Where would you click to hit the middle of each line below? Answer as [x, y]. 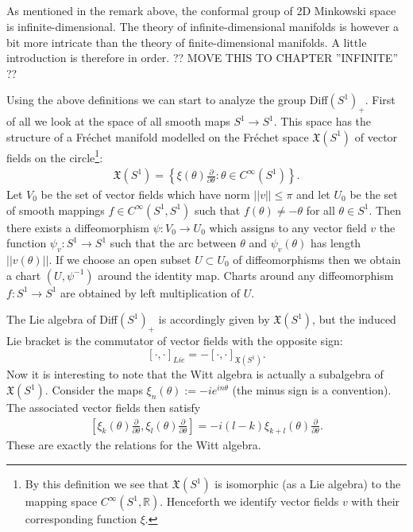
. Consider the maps [94, 390]
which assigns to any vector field [288, 227]
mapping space [61, 501]
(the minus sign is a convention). [312, 390]
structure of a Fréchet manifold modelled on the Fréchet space [158, 136]
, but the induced [354, 319]
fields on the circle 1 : [55, 156]
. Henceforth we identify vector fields [249, 501]
